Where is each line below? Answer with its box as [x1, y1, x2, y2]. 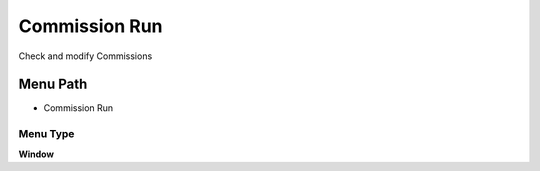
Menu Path [18, 76, 88, 93]
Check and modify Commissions [18, 50, 153, 62]
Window [18, 148, 55, 160]
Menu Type [18, 127, 75, 141]
